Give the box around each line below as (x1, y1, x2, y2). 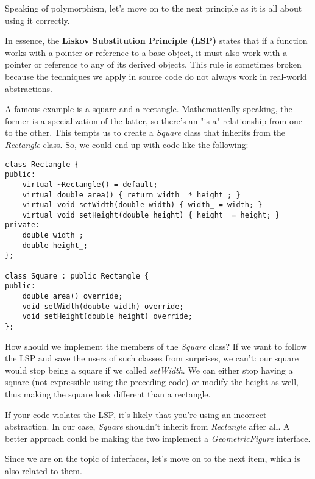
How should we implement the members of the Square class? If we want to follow (5, 339, 307, 352)
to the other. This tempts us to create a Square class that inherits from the (5, 126, 286, 139)
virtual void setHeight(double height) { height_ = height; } (22, 210, 280, 219)
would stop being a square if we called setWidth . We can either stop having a (5, 363, 293, 376)
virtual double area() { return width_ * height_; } (22, 190, 241, 199)
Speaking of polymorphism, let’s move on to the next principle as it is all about (5, 2, 302, 14)
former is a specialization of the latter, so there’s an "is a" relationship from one (5, 114, 302, 127)
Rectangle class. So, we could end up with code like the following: (5, 138, 249, 151)
